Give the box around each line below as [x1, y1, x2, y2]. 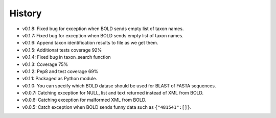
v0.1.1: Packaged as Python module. [22, 76, 97, 82]
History [9, 8, 42, 19]
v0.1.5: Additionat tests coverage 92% [22, 46, 102, 53]
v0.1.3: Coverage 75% [22, 61, 68, 67]
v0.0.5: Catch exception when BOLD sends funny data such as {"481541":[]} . [22, 104, 192, 110]
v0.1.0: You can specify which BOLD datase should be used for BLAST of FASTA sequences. [22, 82, 216, 89]
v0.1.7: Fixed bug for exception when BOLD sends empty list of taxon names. [22, 32, 183, 38]
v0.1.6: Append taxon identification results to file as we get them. [22, 40, 158, 46]
